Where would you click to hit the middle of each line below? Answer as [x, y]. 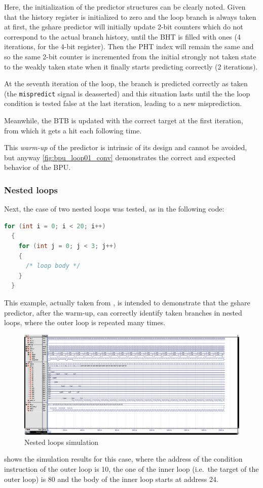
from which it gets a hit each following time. [73, 130]
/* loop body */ [53, 266]
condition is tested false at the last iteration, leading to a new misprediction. [123, 103]
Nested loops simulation [62, 442]
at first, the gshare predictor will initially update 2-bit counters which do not [124, 27]
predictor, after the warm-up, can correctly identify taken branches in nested [123, 312]
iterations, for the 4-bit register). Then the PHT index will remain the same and [129, 46]
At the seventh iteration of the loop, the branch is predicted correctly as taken [126, 83]
